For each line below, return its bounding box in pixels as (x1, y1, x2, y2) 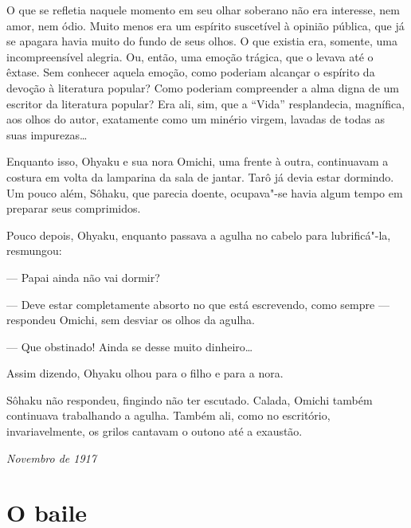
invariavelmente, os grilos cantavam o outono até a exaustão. (6, 423, 303, 440)
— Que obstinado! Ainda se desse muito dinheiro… (6, 338, 253, 354)
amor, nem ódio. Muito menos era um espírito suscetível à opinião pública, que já (6, 17, 405, 33)
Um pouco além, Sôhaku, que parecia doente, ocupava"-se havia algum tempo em (6, 184, 403, 201)
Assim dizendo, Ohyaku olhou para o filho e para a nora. (6, 365, 284, 381)
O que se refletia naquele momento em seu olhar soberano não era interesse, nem (6, 2, 401, 18)
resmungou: (6, 242, 62, 259)
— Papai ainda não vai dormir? (6, 268, 160, 285)
